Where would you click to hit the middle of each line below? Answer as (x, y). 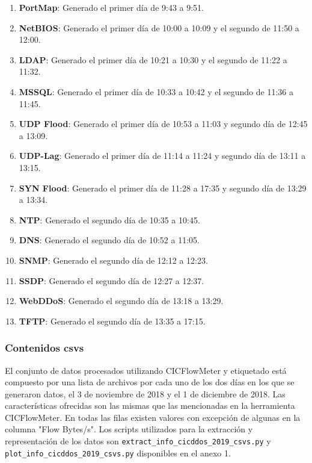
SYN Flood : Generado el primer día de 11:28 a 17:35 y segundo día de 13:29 (163, 188)
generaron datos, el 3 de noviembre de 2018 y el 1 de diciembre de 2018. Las (145, 393)
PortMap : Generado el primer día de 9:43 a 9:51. (112, 7)
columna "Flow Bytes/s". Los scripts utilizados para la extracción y (129, 429)
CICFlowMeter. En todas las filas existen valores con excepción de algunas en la (153, 417)
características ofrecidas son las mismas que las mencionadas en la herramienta (150, 406)
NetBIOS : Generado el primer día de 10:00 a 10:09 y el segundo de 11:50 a (159, 27)
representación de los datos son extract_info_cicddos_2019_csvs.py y (138, 441)
